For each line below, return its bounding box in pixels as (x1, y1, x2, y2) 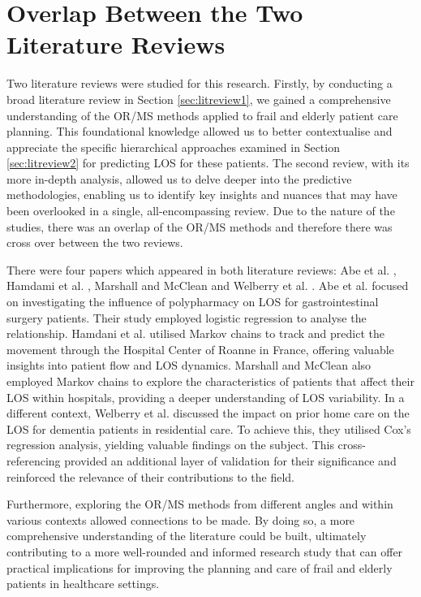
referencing (6, 452, 61, 469)
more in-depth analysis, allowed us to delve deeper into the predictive (6, 170, 352, 187)
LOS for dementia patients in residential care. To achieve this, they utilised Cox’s (6, 420, 411, 437)
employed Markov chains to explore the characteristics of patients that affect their (6, 373, 415, 389)
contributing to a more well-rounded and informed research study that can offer (6, 543, 403, 560)
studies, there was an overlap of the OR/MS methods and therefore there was (6, 218, 393, 235)
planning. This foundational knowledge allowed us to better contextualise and (6, 123, 393, 140)
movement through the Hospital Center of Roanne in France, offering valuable (6, 340, 394, 357)
